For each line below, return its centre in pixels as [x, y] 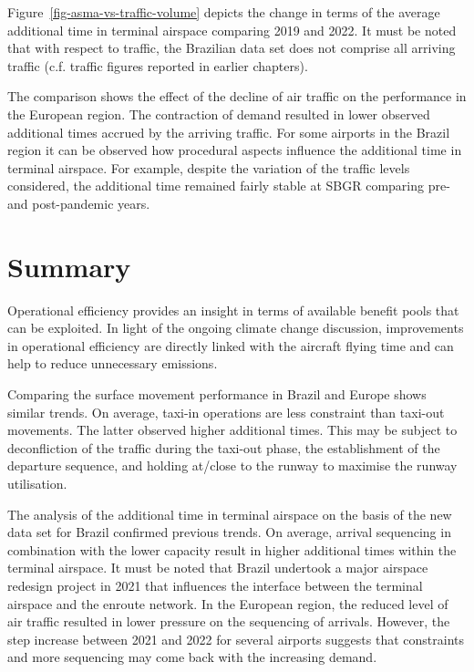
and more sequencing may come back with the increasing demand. [192, 657]
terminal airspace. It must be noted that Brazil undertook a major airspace [218, 568]
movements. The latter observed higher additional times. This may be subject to [232, 430]
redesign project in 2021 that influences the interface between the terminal [215, 585]
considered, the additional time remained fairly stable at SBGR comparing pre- [229, 186]
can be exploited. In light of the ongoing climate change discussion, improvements [236, 328]
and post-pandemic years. [79, 203]
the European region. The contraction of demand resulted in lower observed [219, 114]
